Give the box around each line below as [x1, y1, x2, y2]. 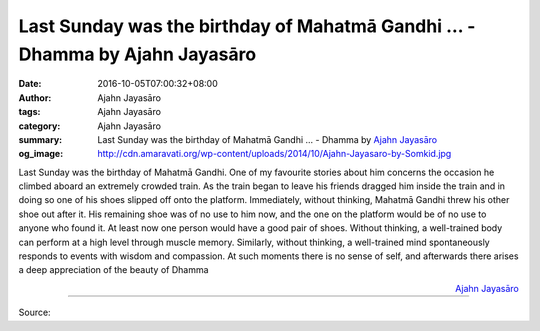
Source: [18, 306, 51, 319]
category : [18, 120, 61, 132]
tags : [18, 106, 41, 118]
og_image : [18, 148, 64, 160]
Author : [18, 91, 52, 104]
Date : [18, 78, 42, 90]
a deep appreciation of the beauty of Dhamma [18, 264, 209, 276]
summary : [18, 133, 63, 145]
